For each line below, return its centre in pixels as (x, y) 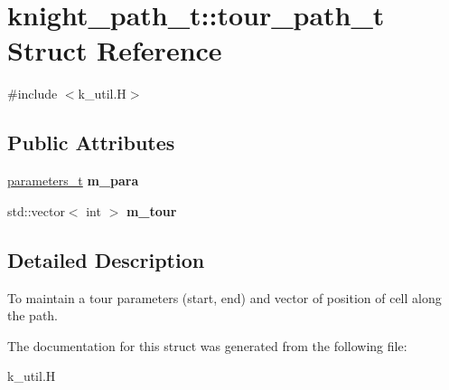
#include (33, 94)
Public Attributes (91, 143)
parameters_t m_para (73, 181)
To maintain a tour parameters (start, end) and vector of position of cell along (224, 297)
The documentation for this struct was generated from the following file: (207, 345)
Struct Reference (115, 50)
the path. (33, 315)
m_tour (151, 210)
